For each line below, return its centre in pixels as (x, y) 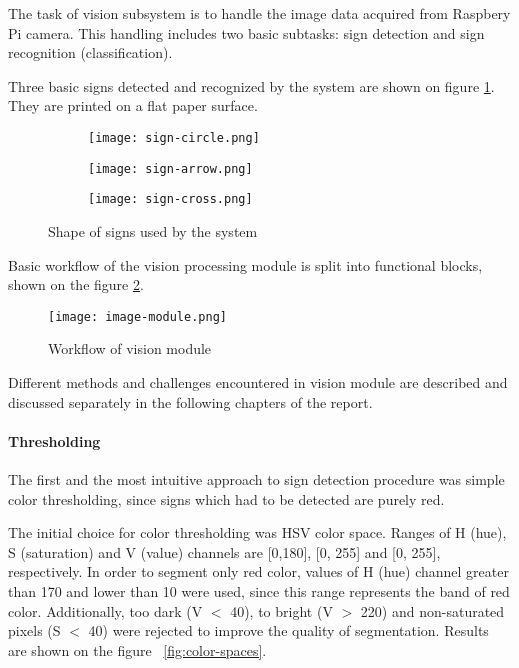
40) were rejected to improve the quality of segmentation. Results (288, 630)
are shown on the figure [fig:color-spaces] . (137, 649)
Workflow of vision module (130, 348)
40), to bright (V (281, 610)
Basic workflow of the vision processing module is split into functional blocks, (245, 264)
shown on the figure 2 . (76, 284)
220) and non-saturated (432, 610)
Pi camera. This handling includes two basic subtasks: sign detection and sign (246, 32)
